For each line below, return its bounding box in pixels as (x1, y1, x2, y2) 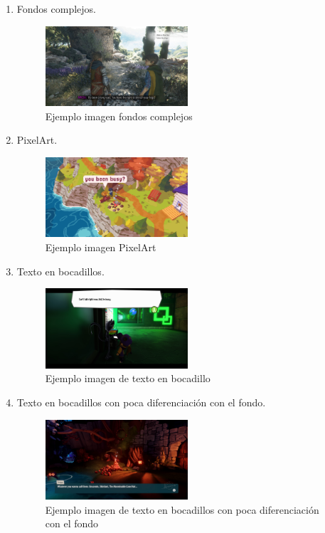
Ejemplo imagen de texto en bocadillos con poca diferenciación (45, 502, 319, 517)
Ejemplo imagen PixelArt (45, 240, 156, 255)
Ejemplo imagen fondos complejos (45, 108, 193, 123)
